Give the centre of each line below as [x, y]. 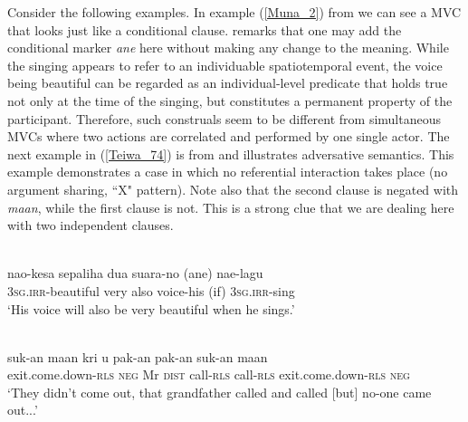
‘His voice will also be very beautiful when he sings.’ [151, 308]
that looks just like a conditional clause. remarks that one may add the [205, 29]
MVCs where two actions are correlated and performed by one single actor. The [229, 136]
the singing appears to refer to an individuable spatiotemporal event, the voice [225, 65]
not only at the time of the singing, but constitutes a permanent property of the [230, 100]
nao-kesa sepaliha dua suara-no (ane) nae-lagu [135, 273]
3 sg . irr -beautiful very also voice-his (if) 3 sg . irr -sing [151, 290]
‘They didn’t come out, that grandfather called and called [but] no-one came [220, 392]
